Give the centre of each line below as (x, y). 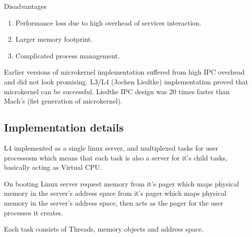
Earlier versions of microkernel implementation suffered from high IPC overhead (125, 72)
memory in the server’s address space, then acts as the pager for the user (114, 202)
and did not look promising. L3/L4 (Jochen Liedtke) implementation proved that (126, 81)
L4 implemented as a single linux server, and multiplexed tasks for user (111, 147)
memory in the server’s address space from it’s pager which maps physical (115, 193)
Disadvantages (26, 6)
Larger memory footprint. (54, 39)
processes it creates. (34, 212)
